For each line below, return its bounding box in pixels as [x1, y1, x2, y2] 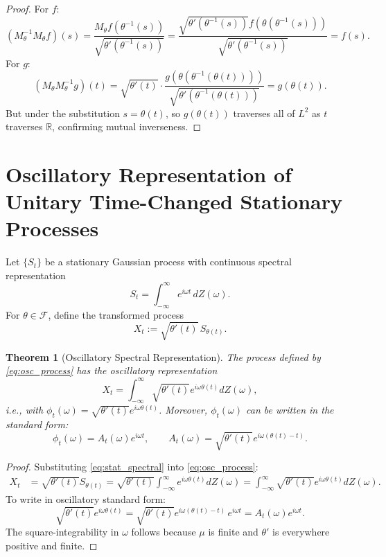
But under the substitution [6, 105, 120, 120]
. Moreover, [158, 403, 208, 417]
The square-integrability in [6, 524, 119, 539]
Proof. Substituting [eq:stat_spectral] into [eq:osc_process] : [6, 459, 258, 474]
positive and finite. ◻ [6, 538, 98, 552]
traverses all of [233, 105, 295, 120]
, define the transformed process [48, 307, 184, 321]
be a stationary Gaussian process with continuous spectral [44, 254, 292, 269]
